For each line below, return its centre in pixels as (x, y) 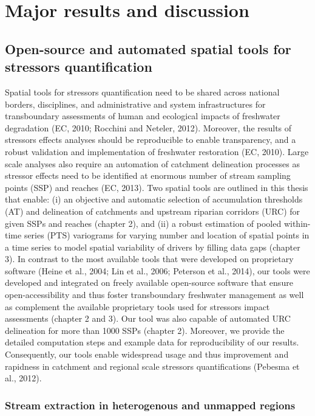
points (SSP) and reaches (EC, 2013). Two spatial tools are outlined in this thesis (157, 187)
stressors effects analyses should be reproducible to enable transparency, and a (151, 140)
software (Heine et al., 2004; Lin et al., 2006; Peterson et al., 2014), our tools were (157, 270)
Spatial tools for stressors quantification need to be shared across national (142, 92)
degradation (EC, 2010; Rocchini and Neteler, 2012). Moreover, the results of (148, 127)
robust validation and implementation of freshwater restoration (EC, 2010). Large (157, 151)
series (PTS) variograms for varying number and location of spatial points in (167, 235)
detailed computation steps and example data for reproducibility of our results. (152, 342)
